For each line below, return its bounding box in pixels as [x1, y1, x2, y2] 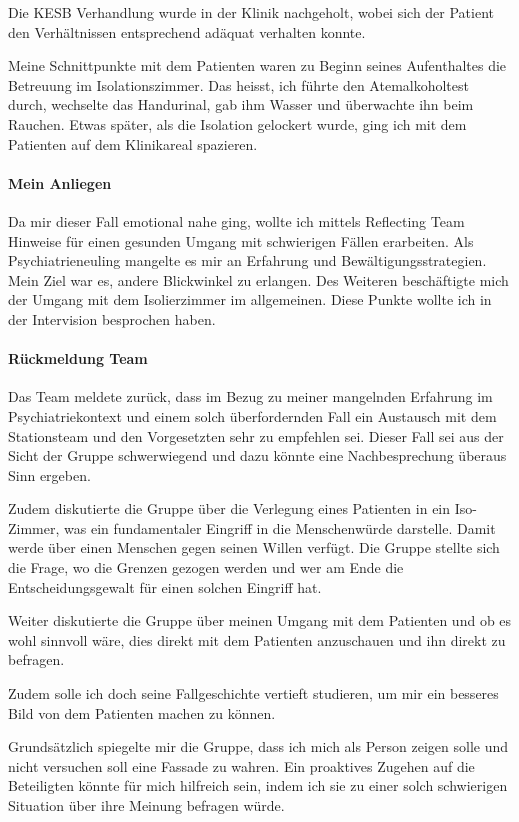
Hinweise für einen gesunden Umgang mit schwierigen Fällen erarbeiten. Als [8, 230, 474, 251]
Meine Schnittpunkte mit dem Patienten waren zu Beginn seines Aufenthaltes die [8, 55, 507, 76]
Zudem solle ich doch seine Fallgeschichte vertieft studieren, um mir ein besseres [8, 683, 499, 704]
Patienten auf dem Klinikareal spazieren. [8, 133, 258, 154]
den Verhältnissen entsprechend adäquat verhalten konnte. [8, 21, 366, 42]
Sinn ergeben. [8, 464, 91, 485]
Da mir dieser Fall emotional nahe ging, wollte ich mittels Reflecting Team [8, 210, 465, 231]
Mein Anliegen [8, 172, 112, 193]
